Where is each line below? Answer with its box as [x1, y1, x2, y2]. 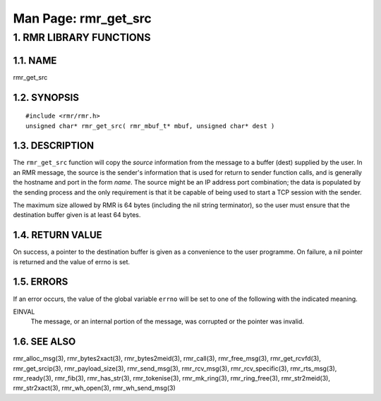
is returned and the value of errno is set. [13, 257, 131, 266]
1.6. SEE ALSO [13, 335, 76, 348]
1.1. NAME [13, 54, 57, 66]
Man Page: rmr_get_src [13, 11, 152, 26]
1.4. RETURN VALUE [13, 229, 102, 241]
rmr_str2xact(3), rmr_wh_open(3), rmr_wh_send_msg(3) [13, 384, 176, 393]
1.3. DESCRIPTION [13, 140, 95, 152]
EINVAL [13, 307, 35, 316]
